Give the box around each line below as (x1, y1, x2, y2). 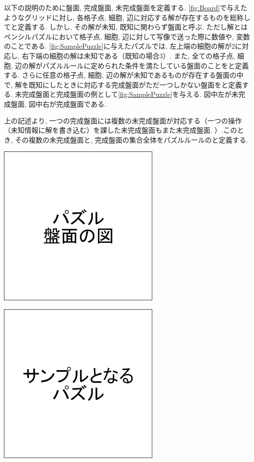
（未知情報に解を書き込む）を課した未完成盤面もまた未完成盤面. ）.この (4, 125, 237, 135)
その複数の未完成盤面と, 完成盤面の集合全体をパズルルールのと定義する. (15, 134, 248, 144)
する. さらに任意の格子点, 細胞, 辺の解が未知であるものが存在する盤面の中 (4, 70, 244, 80)
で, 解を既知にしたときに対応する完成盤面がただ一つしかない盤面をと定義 (4, 79, 242, 89)
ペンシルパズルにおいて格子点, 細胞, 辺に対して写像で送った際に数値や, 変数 (4, 31, 250, 41)
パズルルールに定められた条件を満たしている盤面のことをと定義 (42, 60, 249, 70)
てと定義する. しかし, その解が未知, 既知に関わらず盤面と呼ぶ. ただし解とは (4, 22, 248, 32)
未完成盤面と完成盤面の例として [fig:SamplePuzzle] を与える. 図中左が (15, 89, 231, 99)
